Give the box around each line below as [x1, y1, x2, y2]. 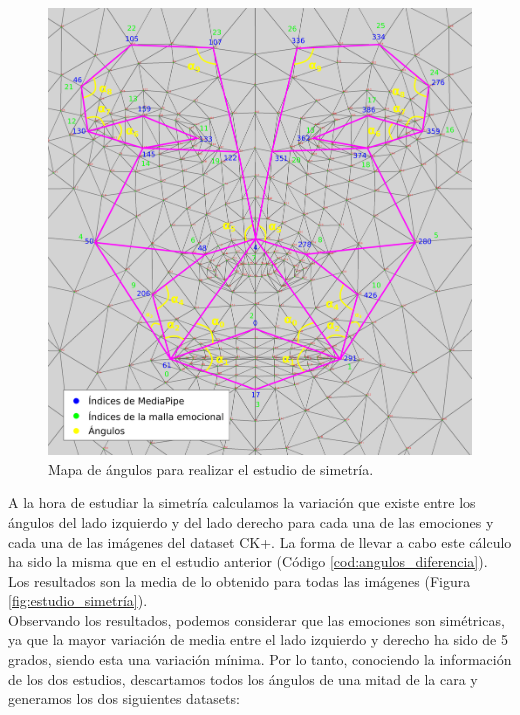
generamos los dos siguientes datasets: [8, 688, 240, 709]
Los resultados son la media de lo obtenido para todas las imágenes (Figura [8, 570, 471, 591]
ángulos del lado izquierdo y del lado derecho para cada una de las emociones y [8, 511, 494, 532]
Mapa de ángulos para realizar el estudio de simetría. [48, 458, 374, 479]
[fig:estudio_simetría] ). [8, 590, 148, 611]
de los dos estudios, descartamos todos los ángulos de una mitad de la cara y [8, 668, 478, 689]
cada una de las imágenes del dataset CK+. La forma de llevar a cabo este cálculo [8, 531, 512, 552]
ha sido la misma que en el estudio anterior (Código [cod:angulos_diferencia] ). [8, 551, 488, 572]
